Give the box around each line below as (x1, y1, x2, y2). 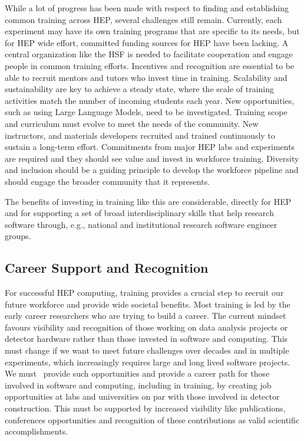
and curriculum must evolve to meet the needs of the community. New (5, 117, 259, 129)
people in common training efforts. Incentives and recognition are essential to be (5, 59, 295, 71)
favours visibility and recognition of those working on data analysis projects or (5, 321, 288, 333)
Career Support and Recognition (5, 259, 209, 277)
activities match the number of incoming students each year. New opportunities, (5, 94, 295, 106)
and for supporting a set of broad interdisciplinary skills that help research (5, 207, 274, 219)
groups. (5, 230, 31, 242)
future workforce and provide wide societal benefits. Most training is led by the (5, 298, 290, 310)
